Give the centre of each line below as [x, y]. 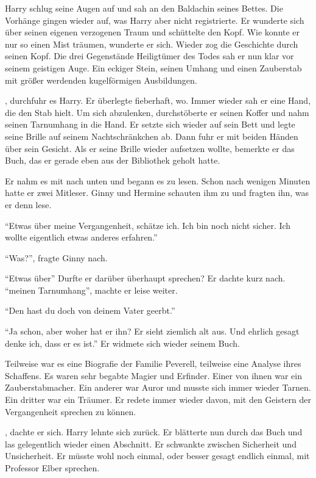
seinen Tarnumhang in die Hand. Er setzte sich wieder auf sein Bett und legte [150, 124]
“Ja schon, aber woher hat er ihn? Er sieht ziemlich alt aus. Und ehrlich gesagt [152, 331]
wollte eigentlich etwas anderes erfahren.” [81, 237]
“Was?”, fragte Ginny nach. [56, 257]
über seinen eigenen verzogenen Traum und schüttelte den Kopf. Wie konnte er [153, 32]
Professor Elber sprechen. [52, 468]
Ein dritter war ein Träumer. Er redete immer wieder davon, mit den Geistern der [158, 400]
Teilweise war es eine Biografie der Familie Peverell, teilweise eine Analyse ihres [153, 364]
